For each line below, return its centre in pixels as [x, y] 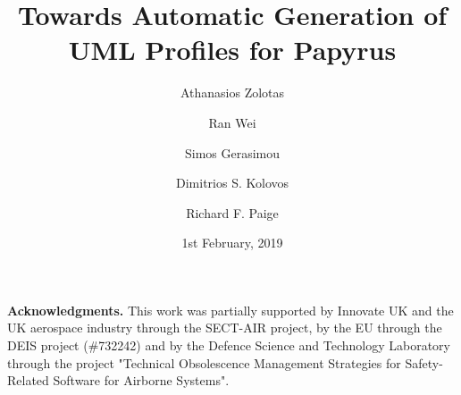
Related [28, 380]
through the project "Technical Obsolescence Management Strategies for [204, 362]
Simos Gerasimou [232, 152]
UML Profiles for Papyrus [232, 50]
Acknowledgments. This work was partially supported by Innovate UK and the [230, 310]
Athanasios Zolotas [232, 92]
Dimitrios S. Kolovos [232, 183]
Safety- [424, 362]
